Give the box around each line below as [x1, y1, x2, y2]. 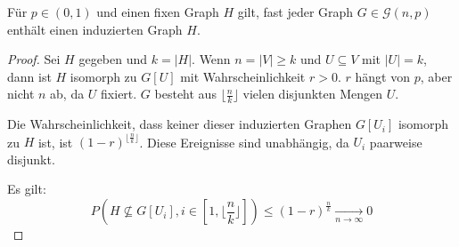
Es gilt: [7, 179, 46, 198]
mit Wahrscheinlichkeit [180, 67, 306, 85]
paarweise [369, 132, 422, 151]
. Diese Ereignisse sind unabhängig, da [139, 132, 349, 151]
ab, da [50, 84, 85, 103]
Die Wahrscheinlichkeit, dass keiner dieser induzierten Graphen [7, 115, 352, 133]
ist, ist [37, 132, 73, 151]
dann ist [7, 67, 52, 85]
